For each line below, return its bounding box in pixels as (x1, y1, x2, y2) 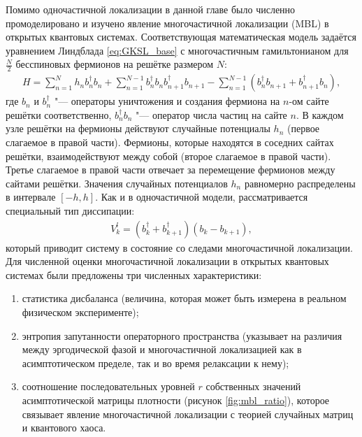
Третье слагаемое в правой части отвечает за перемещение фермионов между (6, 162, 335, 177)
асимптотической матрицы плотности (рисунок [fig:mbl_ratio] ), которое (22, 392, 330, 407)
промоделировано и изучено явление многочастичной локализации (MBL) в (6, 15, 329, 30)
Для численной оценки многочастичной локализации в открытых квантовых (6, 254, 329, 268)
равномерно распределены (244, 175, 356, 190)
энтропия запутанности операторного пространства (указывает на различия (22, 328, 342, 343)
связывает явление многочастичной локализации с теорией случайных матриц (22, 406, 354, 421)
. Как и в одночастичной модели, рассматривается (95, 189, 308, 204)
